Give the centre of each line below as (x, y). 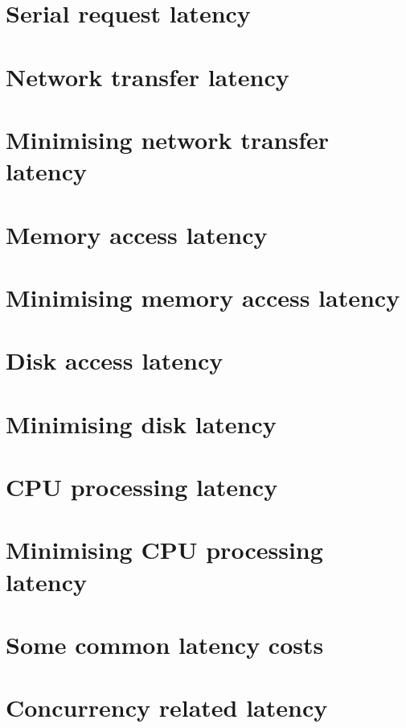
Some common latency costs (165, 644)
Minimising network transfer (168, 139)
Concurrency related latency (167, 707)
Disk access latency (115, 360)
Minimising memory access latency (203, 297)
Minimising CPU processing (164, 550)
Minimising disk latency (141, 423)
